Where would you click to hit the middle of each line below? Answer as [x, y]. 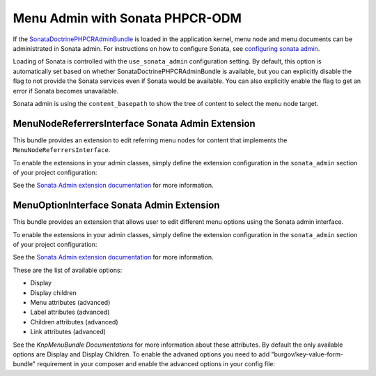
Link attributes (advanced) [68, 332]
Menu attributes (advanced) [70, 302]
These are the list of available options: [68, 270]
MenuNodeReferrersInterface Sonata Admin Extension [134, 123]
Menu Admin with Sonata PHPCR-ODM [127, 18]
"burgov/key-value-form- [307, 354]
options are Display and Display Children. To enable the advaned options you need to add [141, 354]
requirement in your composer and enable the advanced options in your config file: [156, 364]
